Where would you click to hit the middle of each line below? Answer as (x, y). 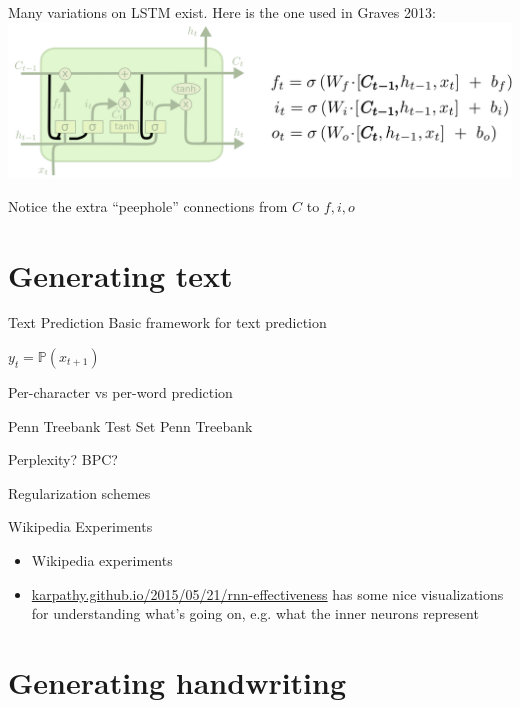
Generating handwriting (177, 681)
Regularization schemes (79, 492)
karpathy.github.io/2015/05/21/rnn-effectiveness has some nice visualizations (267, 593)
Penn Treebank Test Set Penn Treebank (130, 425)
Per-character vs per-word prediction (120, 392)
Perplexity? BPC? (63, 459)
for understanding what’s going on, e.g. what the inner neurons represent (255, 613)
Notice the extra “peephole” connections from (148, 205)
